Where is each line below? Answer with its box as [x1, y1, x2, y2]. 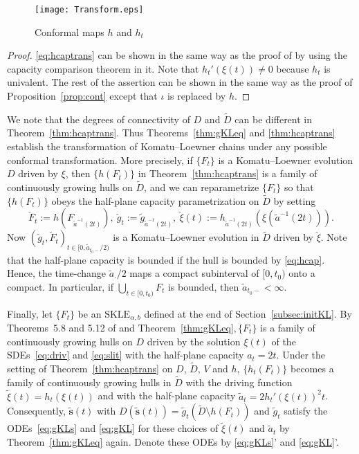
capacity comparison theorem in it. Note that [7, 61, 199, 75]
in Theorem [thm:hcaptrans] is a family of [138, 166, 317, 181]
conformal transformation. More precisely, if [7, 152, 193, 167]
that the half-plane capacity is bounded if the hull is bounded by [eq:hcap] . [7, 252, 325, 266]
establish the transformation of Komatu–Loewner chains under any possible [7, 139, 327, 154]
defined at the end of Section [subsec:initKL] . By [144, 306, 352, 320]
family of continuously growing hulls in [7, 374, 172, 389]
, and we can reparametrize [144, 180, 259, 194]
